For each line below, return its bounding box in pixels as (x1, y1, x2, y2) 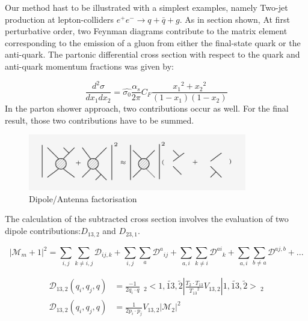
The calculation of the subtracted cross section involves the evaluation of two (5, 212, 289, 225)
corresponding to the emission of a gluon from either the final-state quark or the (5, 36, 301, 49)
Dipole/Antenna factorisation (29, 192, 137, 205)
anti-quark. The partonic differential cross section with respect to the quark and (5, 48, 300, 61)
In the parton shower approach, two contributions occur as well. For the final (5, 102, 289, 115)
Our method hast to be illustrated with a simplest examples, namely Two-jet (5, 1, 288, 13)
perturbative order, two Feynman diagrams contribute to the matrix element (5, 25, 288, 37)
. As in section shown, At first (179, 13, 290, 25)
